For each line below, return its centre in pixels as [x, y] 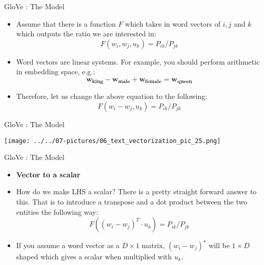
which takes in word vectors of [173, 23]
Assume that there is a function [66, 23]
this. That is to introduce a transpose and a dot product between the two [132, 202]
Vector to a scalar [48, 174]
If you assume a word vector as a [68, 245]
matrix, [153, 245]
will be [219, 245]
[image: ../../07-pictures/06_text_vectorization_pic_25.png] [113, 141]
